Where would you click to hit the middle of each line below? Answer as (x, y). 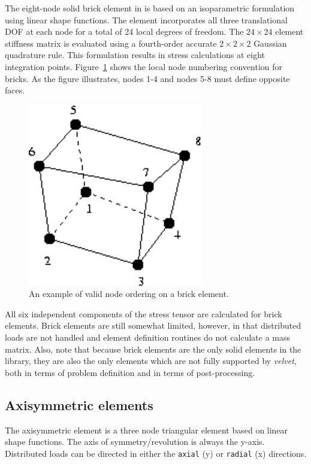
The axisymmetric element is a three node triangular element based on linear (147, 430)
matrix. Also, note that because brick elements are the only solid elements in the (153, 349)
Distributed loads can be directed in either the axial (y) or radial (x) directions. (156, 453)
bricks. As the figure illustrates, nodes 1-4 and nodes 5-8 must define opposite (147, 78)
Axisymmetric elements (79, 404)
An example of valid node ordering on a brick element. (129, 294)
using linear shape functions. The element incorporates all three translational (146, 19)
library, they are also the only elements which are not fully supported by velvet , (151, 361)
